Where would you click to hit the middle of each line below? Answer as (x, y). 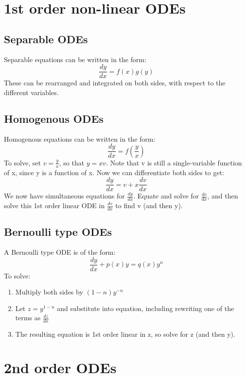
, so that (72, 162)
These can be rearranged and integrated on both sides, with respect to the (115, 83)
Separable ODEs (46, 39)
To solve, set (22, 162)
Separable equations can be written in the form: (75, 59)
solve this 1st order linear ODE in (54, 205)
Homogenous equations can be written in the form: (80, 139)
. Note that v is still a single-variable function (174, 162)
